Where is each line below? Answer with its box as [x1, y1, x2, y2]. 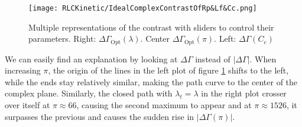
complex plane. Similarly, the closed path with [5, 87, 173, 99]
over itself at [5, 99, 50, 111]
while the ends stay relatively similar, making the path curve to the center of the [5, 75, 298, 88]
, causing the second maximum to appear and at [76, 99, 252, 111]
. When [249, 52, 277, 65]
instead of [195, 52, 230, 65]
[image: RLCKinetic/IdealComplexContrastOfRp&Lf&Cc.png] [28, 4, 257, 12]
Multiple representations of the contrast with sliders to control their [28, 21, 274, 33]
